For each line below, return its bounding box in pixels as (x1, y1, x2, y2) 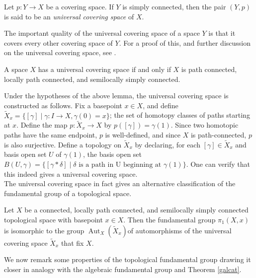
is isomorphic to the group (4, 225, 85, 235)
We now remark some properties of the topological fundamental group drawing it (4, 254, 251, 265)
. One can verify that (186, 158, 251, 169)
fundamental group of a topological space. (4, 188, 132, 198)
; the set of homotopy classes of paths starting (109, 110, 250, 120)
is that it (208, 28, 236, 38)
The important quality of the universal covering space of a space (4, 28, 200, 38)
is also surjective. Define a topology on (4, 139, 122, 149)
